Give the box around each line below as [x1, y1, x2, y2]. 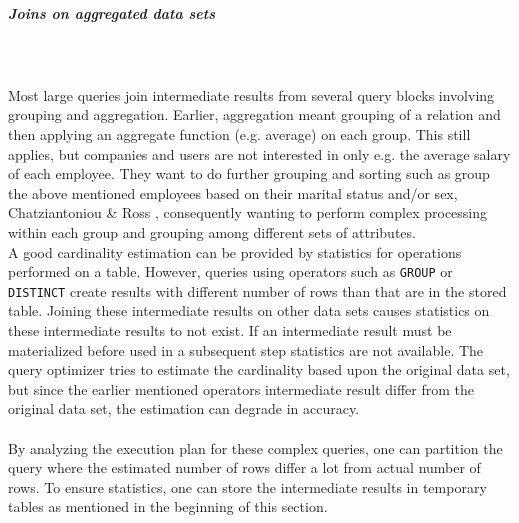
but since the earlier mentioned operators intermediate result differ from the [8, 378, 475, 399]
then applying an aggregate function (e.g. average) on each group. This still [8, 123, 471, 144]
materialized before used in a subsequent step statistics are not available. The [8, 339, 484, 360]
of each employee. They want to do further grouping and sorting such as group [8, 163, 490, 184]
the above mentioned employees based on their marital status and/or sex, [8, 182, 458, 203]
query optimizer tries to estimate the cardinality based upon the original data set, [8, 359, 510, 380]
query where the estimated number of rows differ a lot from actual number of [8, 457, 481, 478]
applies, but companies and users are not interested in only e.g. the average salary [8, 143, 511, 164]
